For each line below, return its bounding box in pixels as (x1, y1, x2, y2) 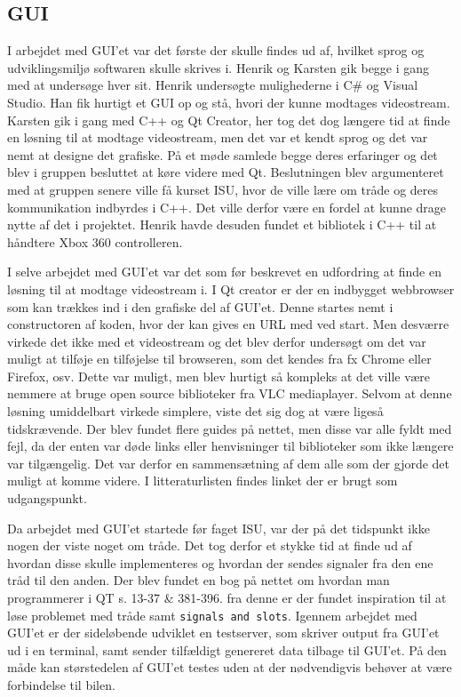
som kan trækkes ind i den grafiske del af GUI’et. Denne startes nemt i (7, 297, 393, 316)
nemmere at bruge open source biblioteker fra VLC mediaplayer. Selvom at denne (7, 384, 452, 403)
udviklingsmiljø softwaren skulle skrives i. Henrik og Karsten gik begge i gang (7, 58, 430, 76)
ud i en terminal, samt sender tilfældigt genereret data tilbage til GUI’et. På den (7, 640, 447, 659)
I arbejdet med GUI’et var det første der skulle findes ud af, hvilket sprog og (7, 41, 425, 60)
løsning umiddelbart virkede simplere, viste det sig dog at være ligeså (7, 402, 384, 421)
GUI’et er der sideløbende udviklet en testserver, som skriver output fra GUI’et (7, 623, 440, 642)
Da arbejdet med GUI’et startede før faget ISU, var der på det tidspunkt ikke (7, 518, 430, 537)
